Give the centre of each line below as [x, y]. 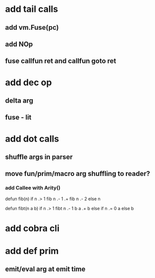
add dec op [28, 82]
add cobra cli [32, 228]
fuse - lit [18, 117]
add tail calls [32, 9]
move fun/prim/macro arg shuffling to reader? [77, 174]
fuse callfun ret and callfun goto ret [61, 61]
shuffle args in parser [39, 157]
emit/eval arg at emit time [45, 269]
